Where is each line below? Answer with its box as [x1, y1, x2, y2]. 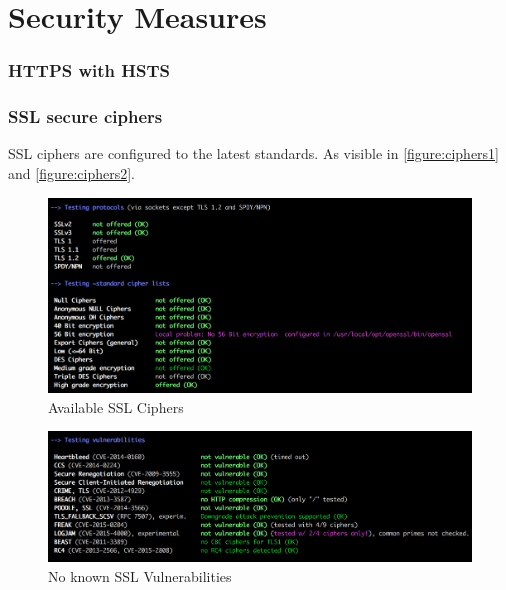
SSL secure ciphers [8, 104, 163, 129]
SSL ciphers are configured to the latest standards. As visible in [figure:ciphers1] [8, 143, 499, 164]
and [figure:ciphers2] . [8, 163, 135, 184]
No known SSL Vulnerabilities [48, 565, 232, 586]
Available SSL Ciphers [48, 396, 184, 417]
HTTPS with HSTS [8, 58, 171, 83]
